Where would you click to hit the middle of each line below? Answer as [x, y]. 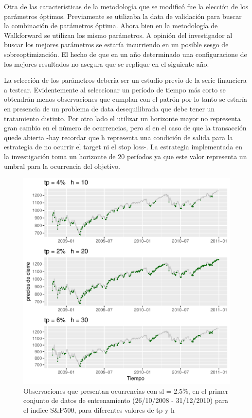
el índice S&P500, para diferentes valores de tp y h [99, 409]
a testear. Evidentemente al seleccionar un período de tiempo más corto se [115, 89]
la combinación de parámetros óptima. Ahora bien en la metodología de [111, 26]
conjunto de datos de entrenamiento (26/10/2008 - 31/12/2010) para [126, 400]
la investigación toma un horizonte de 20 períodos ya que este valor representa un [126, 156]
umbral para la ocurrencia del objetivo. [62, 166]
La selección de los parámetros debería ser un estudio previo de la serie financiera [125, 80]
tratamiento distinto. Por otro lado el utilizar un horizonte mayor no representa [122, 118]
